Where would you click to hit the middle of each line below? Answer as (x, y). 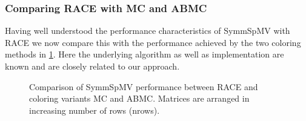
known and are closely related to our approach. (92, 66)
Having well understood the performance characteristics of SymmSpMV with (148, 31)
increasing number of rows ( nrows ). (95, 110)
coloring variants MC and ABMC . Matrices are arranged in (139, 98)
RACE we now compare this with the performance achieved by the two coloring (153, 42)
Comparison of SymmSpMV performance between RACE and (144, 86)
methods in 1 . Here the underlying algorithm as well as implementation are (145, 54)
